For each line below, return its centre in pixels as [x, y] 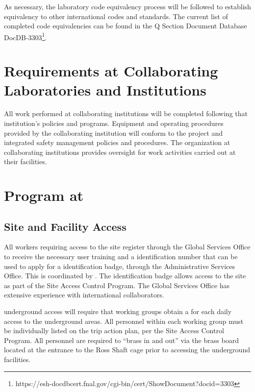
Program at [44, 195]
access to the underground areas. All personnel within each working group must [124, 321]
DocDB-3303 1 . [25, 36]
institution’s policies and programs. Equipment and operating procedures [114, 123]
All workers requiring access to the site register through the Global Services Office [127, 247]
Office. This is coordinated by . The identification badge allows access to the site [125, 276]
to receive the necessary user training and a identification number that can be [121, 257]
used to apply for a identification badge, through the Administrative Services [119, 266]
